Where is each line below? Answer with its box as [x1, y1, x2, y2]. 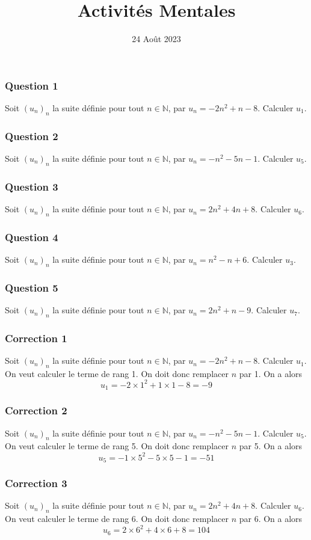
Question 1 [5, 78, 58, 93]
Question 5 [5, 280, 58, 295]
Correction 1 [5, 330, 67, 345]
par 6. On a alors [239, 512, 303, 525]
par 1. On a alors [239, 367, 303, 379]
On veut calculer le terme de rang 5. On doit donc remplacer [5, 440, 229, 452]
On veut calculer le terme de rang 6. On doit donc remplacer [5, 512, 229, 525]
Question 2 [5, 128, 58, 143]
